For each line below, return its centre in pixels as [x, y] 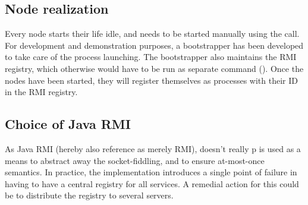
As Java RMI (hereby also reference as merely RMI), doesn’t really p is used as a [153, 148]
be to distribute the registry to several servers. [89, 195]
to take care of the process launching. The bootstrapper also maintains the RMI [151, 57]
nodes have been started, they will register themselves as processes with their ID [151, 80]
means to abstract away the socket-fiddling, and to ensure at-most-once [135, 160]
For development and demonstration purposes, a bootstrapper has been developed [154, 45]
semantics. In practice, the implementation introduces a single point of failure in [151, 172]
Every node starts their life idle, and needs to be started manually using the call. [152, 34]
